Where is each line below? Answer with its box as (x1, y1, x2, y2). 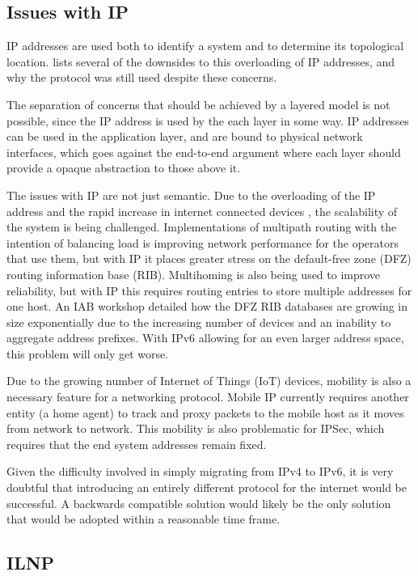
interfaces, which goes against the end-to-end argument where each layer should (6, 143, 401, 160)
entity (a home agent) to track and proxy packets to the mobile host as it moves (6, 404, 404, 421)
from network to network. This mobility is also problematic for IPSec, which (6, 420, 385, 437)
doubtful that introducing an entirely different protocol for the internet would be (6, 479, 407, 496)
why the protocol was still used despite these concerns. (6, 69, 277, 86)
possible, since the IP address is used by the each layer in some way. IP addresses (6, 112, 409, 129)
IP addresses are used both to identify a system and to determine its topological (6, 37, 404, 54)
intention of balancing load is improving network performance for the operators (6, 234, 399, 251)
